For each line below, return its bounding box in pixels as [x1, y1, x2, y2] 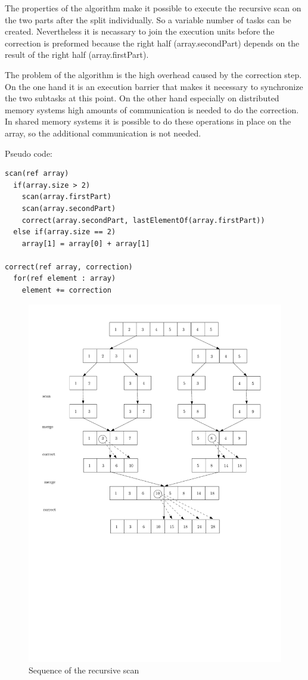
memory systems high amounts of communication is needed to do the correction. [5, 103, 299, 116]
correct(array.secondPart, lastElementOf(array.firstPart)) [21, 216, 265, 225]
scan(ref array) [5, 169, 69, 178]
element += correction [21, 286, 111, 295]
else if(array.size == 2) [13, 228, 116, 237]
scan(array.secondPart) [21, 204, 116, 213]
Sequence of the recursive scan [29, 664, 139, 676]
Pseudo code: [5, 147, 52, 159]
